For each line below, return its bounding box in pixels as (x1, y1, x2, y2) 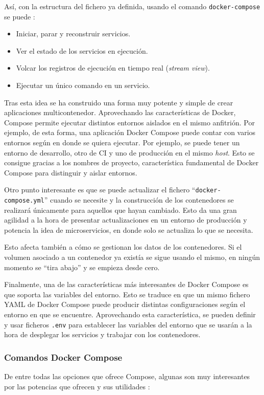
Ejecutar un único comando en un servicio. (16, 80, 150, 91)
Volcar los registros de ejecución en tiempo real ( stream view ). (16, 62, 210, 73)
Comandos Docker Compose (4, 350, 123, 363)
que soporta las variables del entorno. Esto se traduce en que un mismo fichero (4, 289, 250, 299)
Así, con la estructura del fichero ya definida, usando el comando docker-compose (4, 1, 260, 11)
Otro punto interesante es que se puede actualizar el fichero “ (4, 184, 196, 195)
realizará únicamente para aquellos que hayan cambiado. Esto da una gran (4, 204, 237, 215)
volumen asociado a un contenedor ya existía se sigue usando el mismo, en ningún (4, 252, 260, 262)
